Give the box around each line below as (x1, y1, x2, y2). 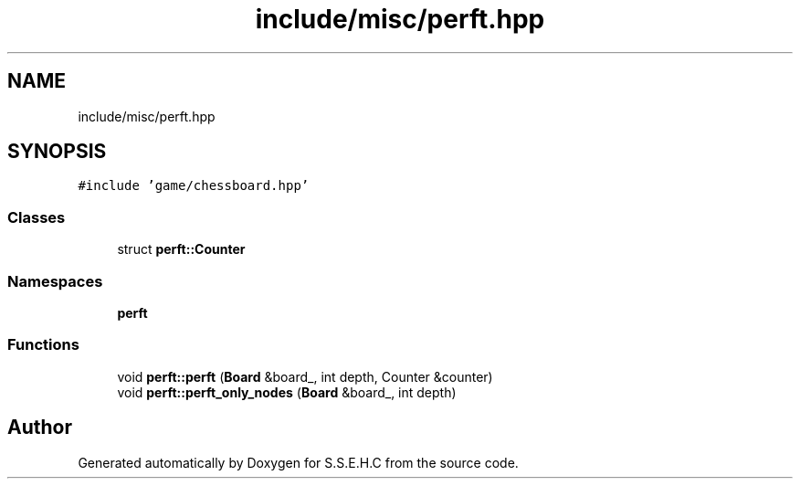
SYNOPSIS (7, 140, 107, 164)
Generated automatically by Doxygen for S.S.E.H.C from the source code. (78, 454, 519, 470)
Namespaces (7, 271, 103, 291)
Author (7, 416, 72, 439)
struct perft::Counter (117, 241, 246, 258)
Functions (7, 335, 79, 354)
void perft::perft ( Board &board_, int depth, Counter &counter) (117, 368, 493, 385)
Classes (7, 207, 66, 227)
